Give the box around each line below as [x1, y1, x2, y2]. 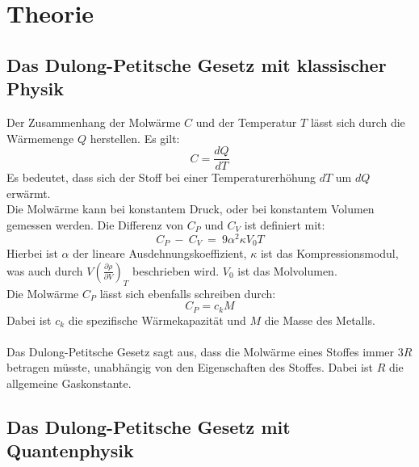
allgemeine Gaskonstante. [6, 374, 132, 391]
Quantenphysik [6, 438, 134, 463]
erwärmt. [6, 184, 51, 201]
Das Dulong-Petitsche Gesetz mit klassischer [6, 52, 387, 77]
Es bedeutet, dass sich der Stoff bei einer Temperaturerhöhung [6, 169, 316, 186]
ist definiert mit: [244, 217, 325, 233]
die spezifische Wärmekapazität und [68, 311, 246, 328]
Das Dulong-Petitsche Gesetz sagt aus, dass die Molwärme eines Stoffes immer [6, 343, 395, 360]
